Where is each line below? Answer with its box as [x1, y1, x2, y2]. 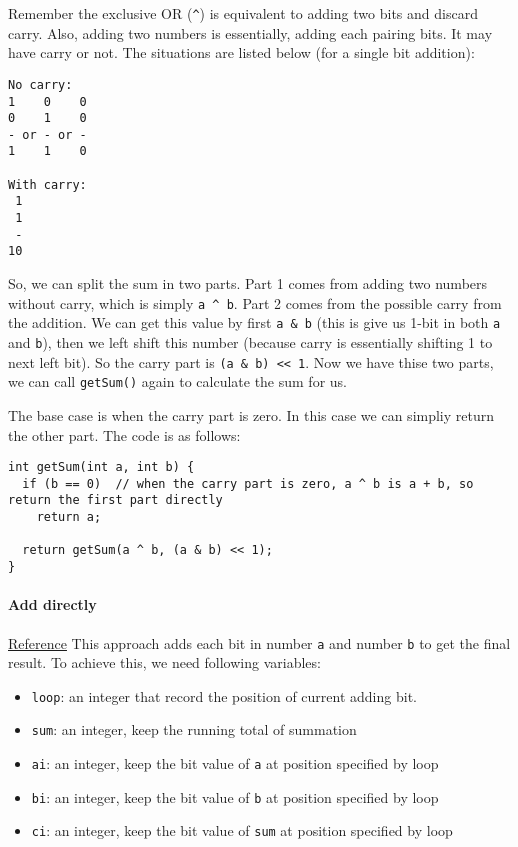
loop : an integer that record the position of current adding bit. [31, 685, 417, 706]
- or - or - [8, 127, 87, 142]
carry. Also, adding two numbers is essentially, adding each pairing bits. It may [8, 22, 493, 43]
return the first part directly [8, 493, 223, 508]
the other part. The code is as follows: [8, 424, 241, 445]
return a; [36, 510, 102, 525]
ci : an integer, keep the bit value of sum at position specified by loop [31, 820, 453, 841]
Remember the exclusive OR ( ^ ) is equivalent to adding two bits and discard [8, 3, 478, 23]
